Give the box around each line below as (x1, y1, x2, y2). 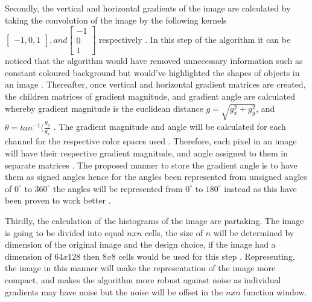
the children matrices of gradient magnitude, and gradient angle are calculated (5, 90, 295, 103)
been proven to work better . (5, 194, 111, 207)
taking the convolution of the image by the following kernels (5, 13, 227, 26)
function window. (243, 285, 307, 298)
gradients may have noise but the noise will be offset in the (5, 285, 223, 298)
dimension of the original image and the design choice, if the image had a (5, 238, 276, 251)
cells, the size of (144, 226, 203, 239)
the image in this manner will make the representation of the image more (5, 262, 276, 274)
